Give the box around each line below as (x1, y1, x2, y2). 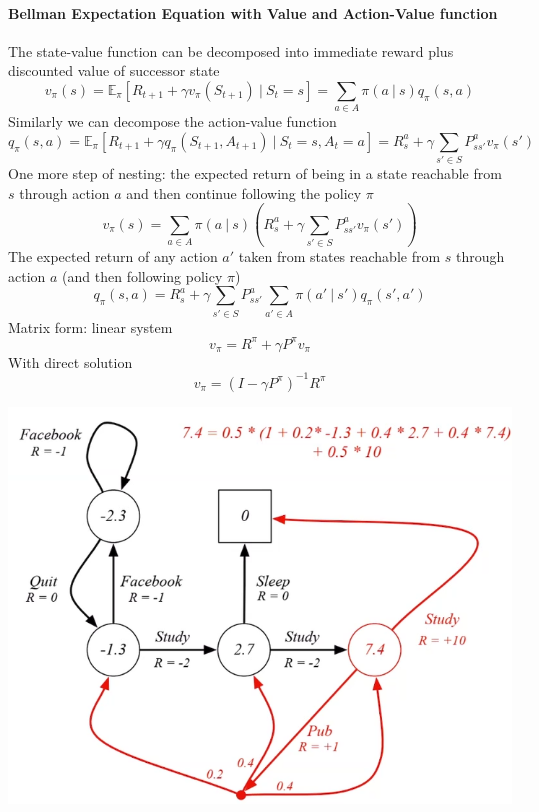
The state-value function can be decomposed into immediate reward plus (8, 40, 454, 61)
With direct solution (8, 351, 133, 372)
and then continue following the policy (126, 182, 362, 203)
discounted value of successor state (8, 60, 220, 81)
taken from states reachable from (238, 246, 441, 267)
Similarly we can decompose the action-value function (8, 111, 337, 132)
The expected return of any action (8, 246, 218, 267)
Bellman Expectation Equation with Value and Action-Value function (8, 2, 498, 23)
